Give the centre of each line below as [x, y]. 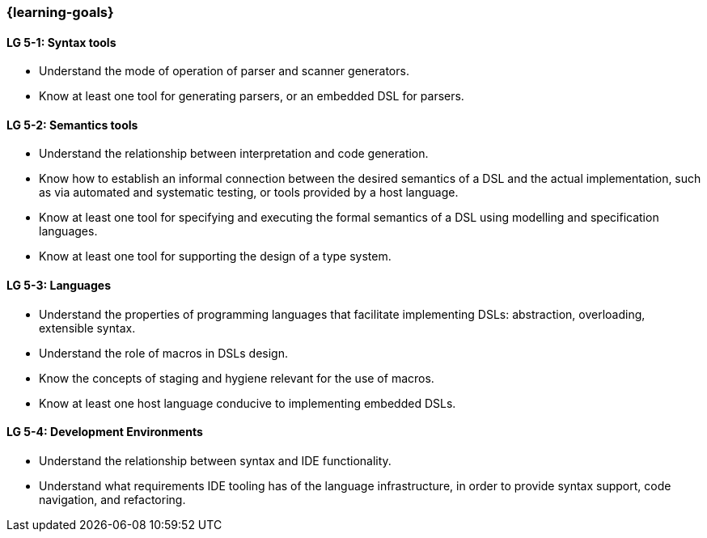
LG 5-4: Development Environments [105, 432]
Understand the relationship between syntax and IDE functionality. [215, 460]
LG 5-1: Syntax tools [61, 42]
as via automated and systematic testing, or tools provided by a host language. [249, 193]
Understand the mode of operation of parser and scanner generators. [224, 71]
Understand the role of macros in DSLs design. [163, 353]
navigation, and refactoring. [112, 499]
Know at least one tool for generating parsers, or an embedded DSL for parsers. [252, 96]
